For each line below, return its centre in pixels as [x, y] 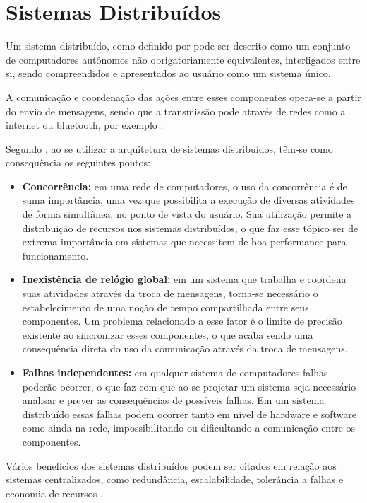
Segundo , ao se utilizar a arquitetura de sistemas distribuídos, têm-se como [169, 148]
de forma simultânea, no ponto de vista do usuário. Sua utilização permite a [187, 214]
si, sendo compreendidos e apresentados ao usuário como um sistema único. [168, 73]
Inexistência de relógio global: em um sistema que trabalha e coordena [184, 279]
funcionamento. [55, 255]
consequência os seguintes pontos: [78, 162]
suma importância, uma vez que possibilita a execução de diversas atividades [188, 200]
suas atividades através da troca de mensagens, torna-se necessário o [170, 293]
